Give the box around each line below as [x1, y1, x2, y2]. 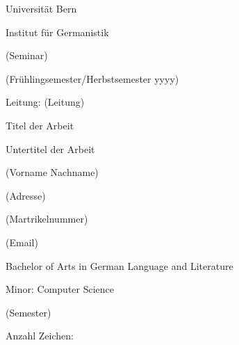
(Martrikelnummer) [6, 211, 88, 226]
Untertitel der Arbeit [6, 141, 95, 156]
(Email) [6, 234, 38, 249]
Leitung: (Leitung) [6, 95, 85, 109]
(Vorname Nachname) [6, 165, 99, 179]
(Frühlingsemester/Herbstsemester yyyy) [6, 71, 179, 86]
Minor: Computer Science [6, 282, 115, 296]
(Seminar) [6, 48, 48, 63]
